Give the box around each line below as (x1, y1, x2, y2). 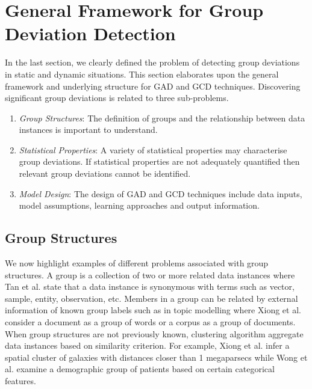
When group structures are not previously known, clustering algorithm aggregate (5, 327, 304, 340)
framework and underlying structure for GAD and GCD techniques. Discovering (5, 79, 301, 92)
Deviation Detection (5, 21, 176, 46)
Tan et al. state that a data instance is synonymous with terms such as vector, (5, 280, 295, 293)
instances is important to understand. (19, 123, 158, 136)
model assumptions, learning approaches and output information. (19, 199, 260, 212)
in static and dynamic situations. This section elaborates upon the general (5, 67, 279, 80)
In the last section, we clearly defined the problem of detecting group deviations (5, 56, 300, 69)
